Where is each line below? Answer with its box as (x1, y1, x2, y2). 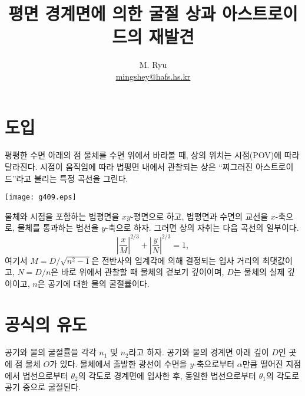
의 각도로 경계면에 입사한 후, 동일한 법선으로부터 (78, 369, 256, 381)
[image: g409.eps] (5, 193, 77, 202)
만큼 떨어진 (242, 358, 283, 370)
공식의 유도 (5, 312, 87, 336)
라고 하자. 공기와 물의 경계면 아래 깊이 (128, 346, 269, 358)
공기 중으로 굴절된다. (5, 381, 81, 393)
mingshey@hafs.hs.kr (115, 70, 191, 82)
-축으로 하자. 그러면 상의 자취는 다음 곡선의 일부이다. (105, 221, 299, 234)
